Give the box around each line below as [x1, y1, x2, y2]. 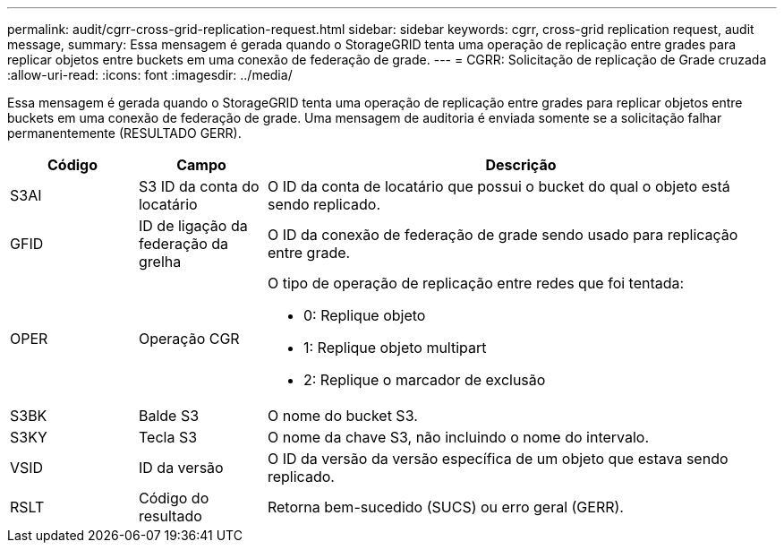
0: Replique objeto [303, 306, 426, 324]
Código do [138, 489, 209, 507]
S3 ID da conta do [138, 177, 260, 195]
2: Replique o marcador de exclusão [303, 371, 546, 389]
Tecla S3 [138, 428, 198, 446]
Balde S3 [138, 407, 200, 425]
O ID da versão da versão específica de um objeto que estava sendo [267, 450, 729, 468]
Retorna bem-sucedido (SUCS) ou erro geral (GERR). [267, 498, 624, 516]
